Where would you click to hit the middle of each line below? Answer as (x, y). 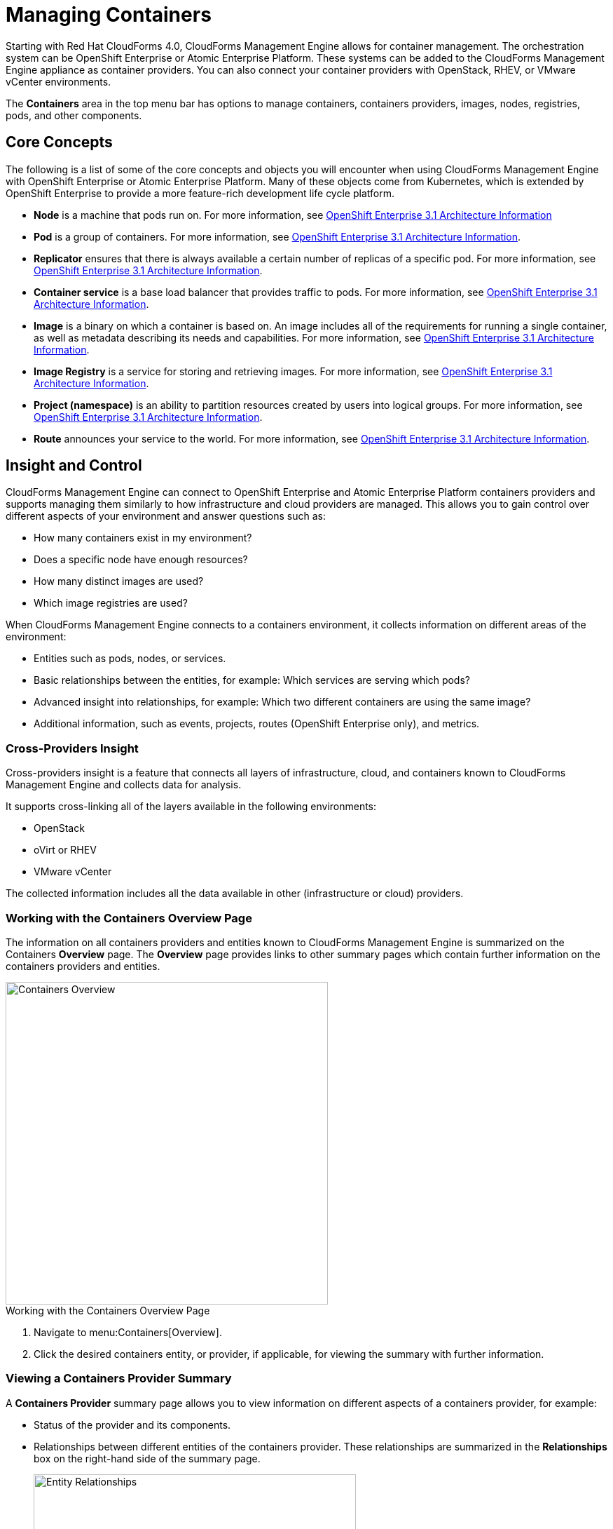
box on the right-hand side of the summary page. (147, 1458)
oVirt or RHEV (65, 850)
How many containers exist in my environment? (143, 538)
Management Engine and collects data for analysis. (124, 785)
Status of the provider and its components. (132, 1424)
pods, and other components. (74, 115)
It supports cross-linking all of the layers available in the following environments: (191, 807)
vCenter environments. (58, 81)
